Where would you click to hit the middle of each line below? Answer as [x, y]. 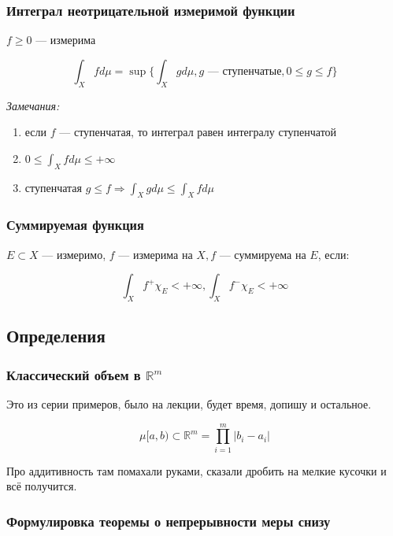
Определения [56, 336]
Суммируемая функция [75, 225]
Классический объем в [74, 374]
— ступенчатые [245, 71]
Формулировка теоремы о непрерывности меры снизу [169, 521]
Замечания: [33, 105]
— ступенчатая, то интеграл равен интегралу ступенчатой [198, 132]
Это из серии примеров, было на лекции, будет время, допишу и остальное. [189, 404]
